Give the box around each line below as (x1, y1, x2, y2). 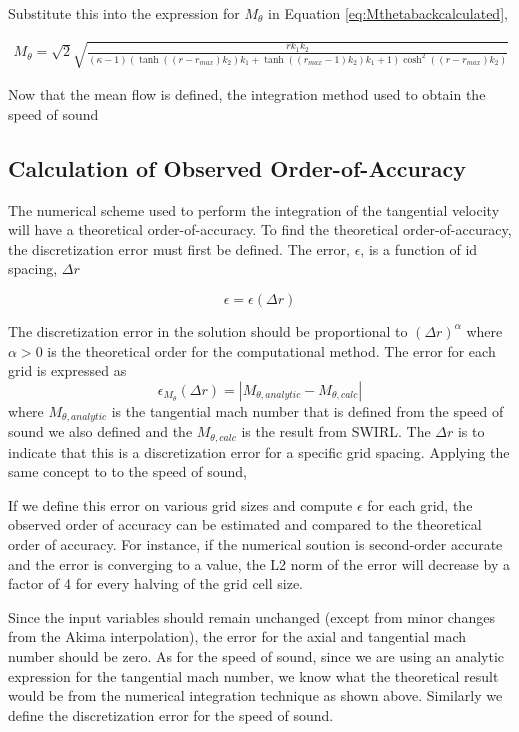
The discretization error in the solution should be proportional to (8, 320, 408, 341)
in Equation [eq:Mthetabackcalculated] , (268, 3, 508, 23)
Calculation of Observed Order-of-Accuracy (8, 152, 467, 183)
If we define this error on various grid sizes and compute (8, 494, 353, 515)
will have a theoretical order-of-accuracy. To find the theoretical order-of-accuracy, (8, 219, 512, 240)
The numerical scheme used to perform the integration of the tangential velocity (8, 199, 500, 220)
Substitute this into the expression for (8, 3, 240, 23)
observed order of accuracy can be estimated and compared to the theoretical (8, 514, 482, 535)
